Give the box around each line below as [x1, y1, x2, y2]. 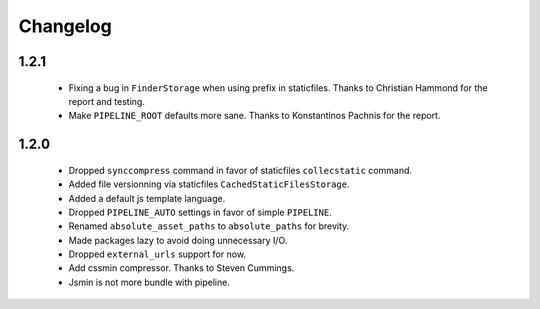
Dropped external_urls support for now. [68, 248, 247, 260]
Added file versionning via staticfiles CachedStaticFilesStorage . [68, 178, 350, 190]
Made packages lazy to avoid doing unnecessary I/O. [68, 234, 288, 246]
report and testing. [68, 95, 145, 107]
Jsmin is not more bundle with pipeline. [68, 276, 230, 288]
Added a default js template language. [68, 192, 226, 204]
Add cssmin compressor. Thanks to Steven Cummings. [68, 262, 295, 274]
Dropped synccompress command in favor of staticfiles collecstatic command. [68, 164, 413, 176]
